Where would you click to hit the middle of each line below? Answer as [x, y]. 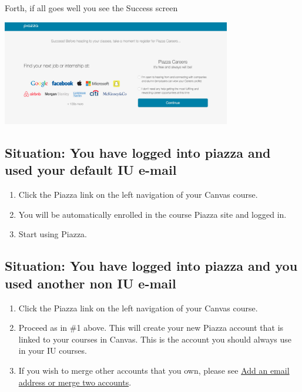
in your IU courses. [53, 351]
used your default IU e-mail [91, 170]
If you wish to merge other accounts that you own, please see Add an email [154, 371]
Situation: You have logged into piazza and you [151, 266]
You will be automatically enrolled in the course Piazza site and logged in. [152, 214]
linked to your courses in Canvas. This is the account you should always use [155, 339]
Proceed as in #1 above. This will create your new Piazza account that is [151, 328]
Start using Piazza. [53, 234]
